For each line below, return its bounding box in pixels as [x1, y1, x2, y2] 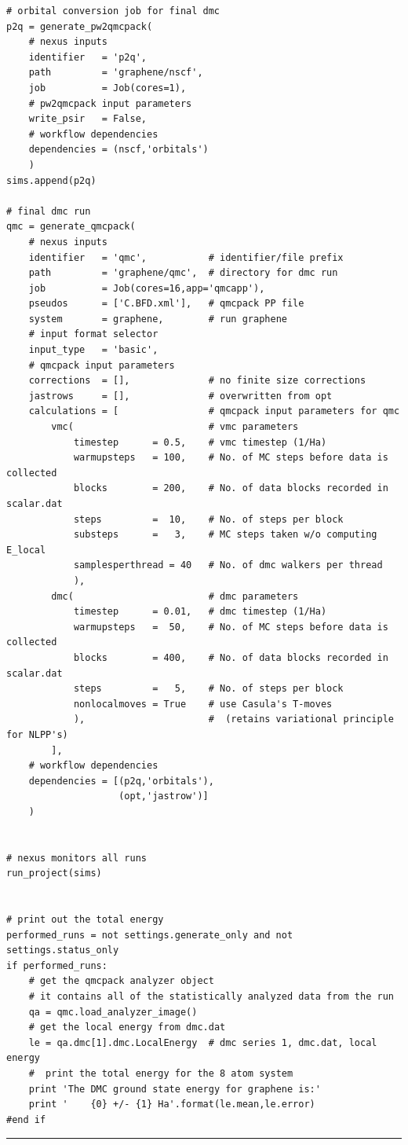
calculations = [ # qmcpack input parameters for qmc [28, 406, 400, 417]
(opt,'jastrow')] [118, 791, 209, 802]
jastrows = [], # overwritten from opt [28, 390, 333, 402]
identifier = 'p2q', [28, 51, 147, 63]
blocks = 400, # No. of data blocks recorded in [73, 651, 388, 663]
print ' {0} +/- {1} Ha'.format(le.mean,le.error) [28, 1099, 315, 1110]
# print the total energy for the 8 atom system [28, 1067, 293, 1079]
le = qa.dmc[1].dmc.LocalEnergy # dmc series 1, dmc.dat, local [28, 1037, 377, 1048]
